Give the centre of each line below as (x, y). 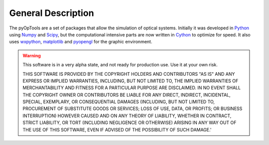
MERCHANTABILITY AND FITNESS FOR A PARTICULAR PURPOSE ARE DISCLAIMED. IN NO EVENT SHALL (132, 88)
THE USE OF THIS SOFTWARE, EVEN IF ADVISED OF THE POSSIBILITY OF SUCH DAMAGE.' (117, 130)
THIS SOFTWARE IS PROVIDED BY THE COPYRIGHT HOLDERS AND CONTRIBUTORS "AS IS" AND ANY (129, 74)
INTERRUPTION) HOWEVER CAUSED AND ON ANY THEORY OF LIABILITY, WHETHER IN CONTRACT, (127, 116)
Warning (32, 55)
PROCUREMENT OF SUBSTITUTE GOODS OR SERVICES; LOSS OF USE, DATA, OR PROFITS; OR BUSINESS (133, 109)
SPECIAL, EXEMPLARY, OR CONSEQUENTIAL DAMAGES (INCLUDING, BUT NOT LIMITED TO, (119, 102)
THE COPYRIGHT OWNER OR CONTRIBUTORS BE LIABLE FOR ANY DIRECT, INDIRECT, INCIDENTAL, (127, 95)
